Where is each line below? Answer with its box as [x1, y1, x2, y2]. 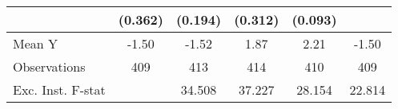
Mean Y [13, 34, 58, 53]
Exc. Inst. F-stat [13, 80, 106, 99]
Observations [13, 57, 86, 76]
